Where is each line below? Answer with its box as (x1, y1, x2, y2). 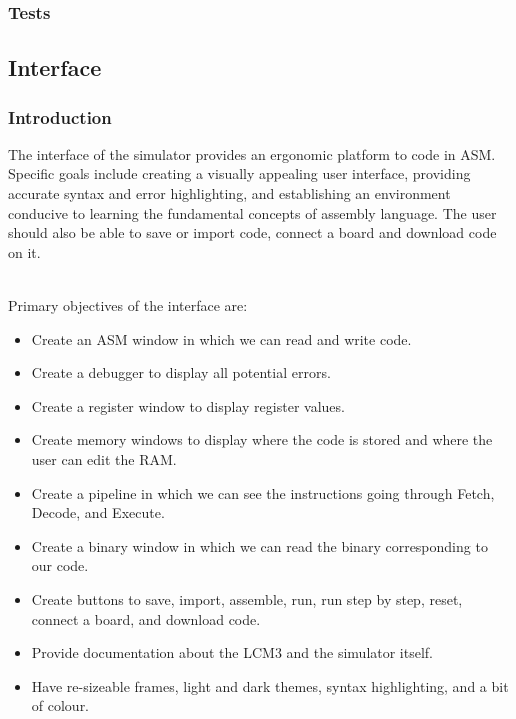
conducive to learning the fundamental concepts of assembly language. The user (8, 202, 497, 223)
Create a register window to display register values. (31, 395, 345, 416)
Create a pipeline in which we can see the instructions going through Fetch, (31, 482, 495, 503)
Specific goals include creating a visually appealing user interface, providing (8, 163, 471, 184)
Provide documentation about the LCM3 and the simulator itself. (31, 642, 434, 663)
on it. (8, 241, 41, 262)
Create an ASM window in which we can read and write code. (31, 328, 412, 349)
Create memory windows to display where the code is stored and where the (31, 429, 493, 450)
